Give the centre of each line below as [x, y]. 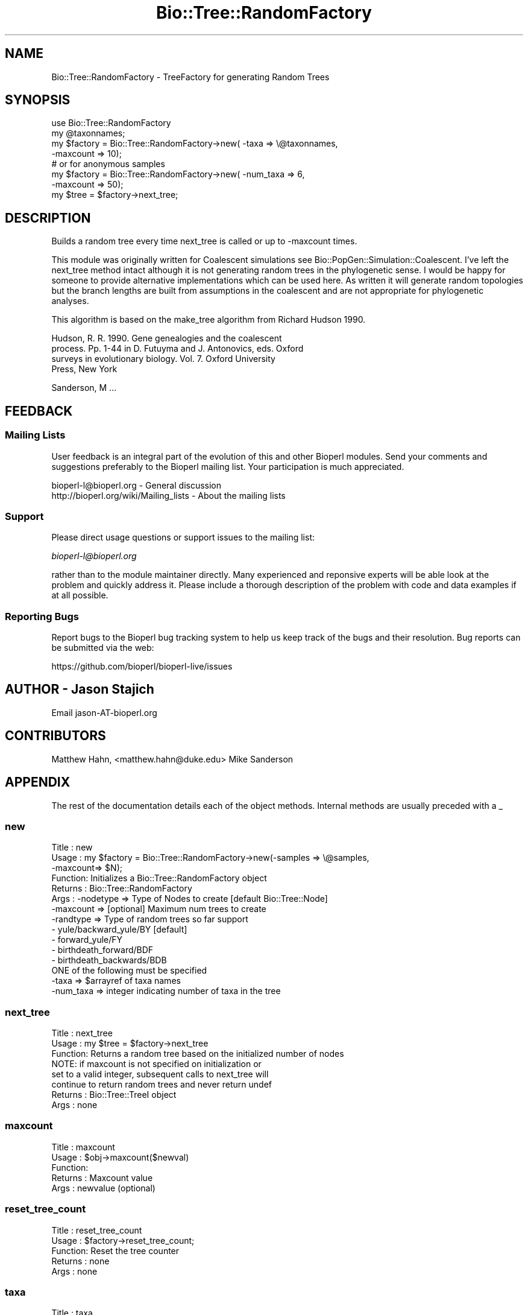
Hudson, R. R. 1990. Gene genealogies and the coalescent [167, 338]
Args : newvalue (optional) [103, 1188]
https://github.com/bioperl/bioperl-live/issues [142, 666]
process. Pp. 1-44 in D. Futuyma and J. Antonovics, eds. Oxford [178, 349]
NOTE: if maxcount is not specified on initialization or [156, 1064]
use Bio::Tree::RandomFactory [111, 123]
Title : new [72, 848]
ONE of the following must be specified [129, 971]
